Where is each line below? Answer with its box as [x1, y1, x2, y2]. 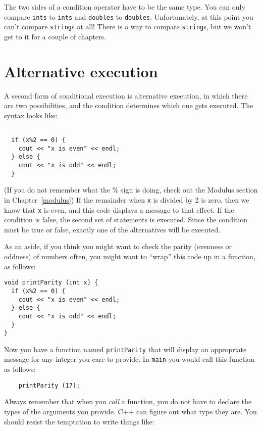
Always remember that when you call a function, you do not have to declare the [4, 396, 252, 407]
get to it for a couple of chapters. [4, 31, 106, 41]
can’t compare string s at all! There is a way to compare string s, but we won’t [4, 21, 251, 32]
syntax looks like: [4, 110, 58, 120]
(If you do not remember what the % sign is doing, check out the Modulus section [4, 184, 258, 195]
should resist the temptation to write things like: [4, 416, 154, 426]
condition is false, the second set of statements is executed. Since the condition [4, 214, 247, 225]
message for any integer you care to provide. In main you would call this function [4, 354, 255, 364]
